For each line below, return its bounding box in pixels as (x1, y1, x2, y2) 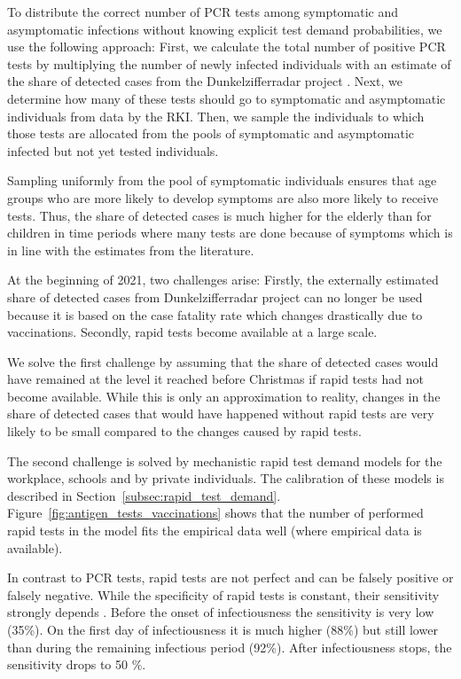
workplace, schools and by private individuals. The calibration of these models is (7, 469, 444, 488)
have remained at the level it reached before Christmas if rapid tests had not (7, 370, 424, 388)
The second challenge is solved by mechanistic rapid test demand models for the (7, 451, 442, 470)
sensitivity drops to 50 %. (7, 655, 146, 674)
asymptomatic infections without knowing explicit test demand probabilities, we (7, 20, 442, 38)
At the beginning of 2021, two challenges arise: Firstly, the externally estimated (7, 270, 439, 289)
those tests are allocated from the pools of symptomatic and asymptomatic (7, 124, 415, 143)
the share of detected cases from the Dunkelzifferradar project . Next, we (7, 72, 402, 90)
